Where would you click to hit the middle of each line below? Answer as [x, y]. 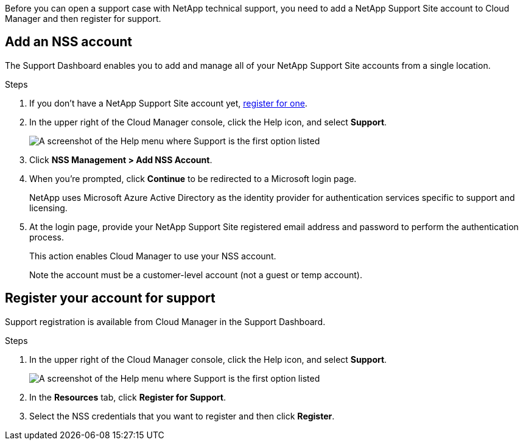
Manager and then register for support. [83, 19]
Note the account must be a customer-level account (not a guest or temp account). [196, 275]
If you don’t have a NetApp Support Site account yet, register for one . [168, 103]
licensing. [48, 208]
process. [47, 237]
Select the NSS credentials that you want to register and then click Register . [182, 416]
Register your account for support [110, 298]
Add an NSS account [68, 42]
